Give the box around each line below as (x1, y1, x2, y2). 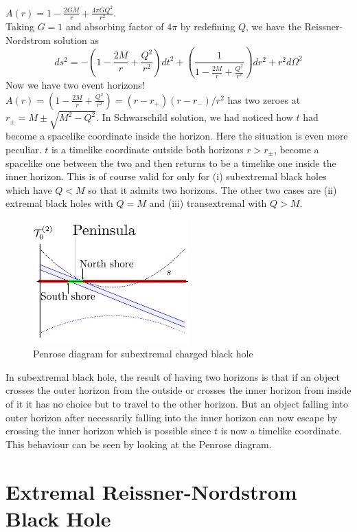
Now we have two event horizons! (5, 78, 145, 92)
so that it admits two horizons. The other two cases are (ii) (88, 182, 337, 197)
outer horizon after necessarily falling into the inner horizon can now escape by (5, 410, 338, 424)
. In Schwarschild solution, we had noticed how (96, 110, 293, 124)
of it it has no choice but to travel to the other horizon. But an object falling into (5, 396, 348, 410)
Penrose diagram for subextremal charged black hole (33, 346, 253, 361)
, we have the (245, 19, 301, 34)
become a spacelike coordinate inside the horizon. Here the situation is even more (5, 129, 348, 143)
